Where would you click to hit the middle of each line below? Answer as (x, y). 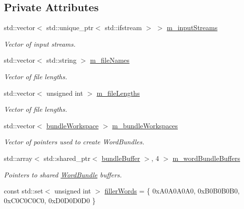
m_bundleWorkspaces (145, 125)
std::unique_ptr (70, 27)
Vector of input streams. (40, 44)
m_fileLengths (118, 93)
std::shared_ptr (67, 158)
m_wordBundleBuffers (206, 158)
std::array (18, 158)
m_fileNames (110, 60)
